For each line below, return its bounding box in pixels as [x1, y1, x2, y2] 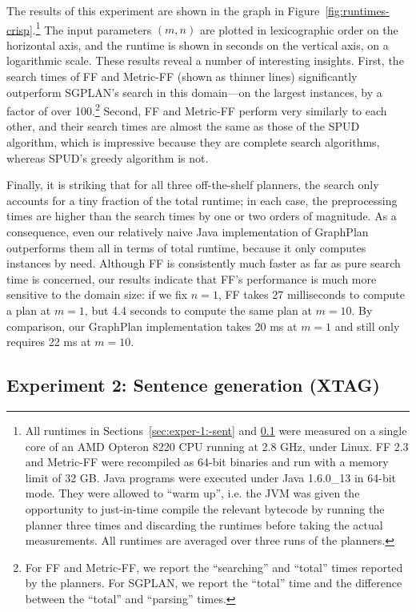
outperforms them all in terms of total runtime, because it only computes [6, 239, 366, 256]
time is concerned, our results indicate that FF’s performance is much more [6, 270, 377, 287]
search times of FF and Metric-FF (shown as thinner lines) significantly [6, 68, 358, 85]
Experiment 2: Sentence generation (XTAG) [6, 372, 380, 397]
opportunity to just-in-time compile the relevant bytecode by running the [25, 500, 385, 517]
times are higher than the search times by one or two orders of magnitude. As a [6, 207, 397, 224]
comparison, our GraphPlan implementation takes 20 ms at [6, 317, 298, 334]
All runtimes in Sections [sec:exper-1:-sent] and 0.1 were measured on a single [25, 421, 407, 438]
